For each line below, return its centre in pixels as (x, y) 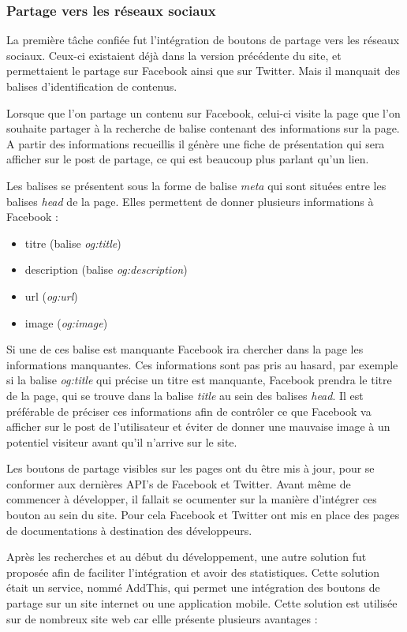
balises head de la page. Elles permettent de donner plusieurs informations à (190, 201)
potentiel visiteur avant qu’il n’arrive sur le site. (122, 441)
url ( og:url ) (51, 295)
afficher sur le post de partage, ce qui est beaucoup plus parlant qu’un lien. (188, 159)
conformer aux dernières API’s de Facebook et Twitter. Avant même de (179, 483)
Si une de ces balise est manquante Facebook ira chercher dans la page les (185, 349)
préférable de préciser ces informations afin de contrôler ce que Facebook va (189, 411)
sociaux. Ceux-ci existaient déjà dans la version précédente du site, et (174, 55)
